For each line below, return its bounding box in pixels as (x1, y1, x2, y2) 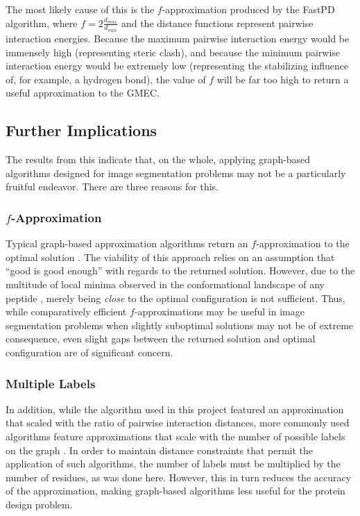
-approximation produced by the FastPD (162, 2, 335, 16)
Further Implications (6, 119, 157, 141)
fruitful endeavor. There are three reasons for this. (6, 179, 218, 194)
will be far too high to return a (216, 72, 349, 86)
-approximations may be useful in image (134, 304, 305, 319)
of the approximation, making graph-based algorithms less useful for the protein (6, 483, 345, 498)
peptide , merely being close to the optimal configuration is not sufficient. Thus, (6, 290, 345, 305)
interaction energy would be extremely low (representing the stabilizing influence (6, 58, 349, 73)
